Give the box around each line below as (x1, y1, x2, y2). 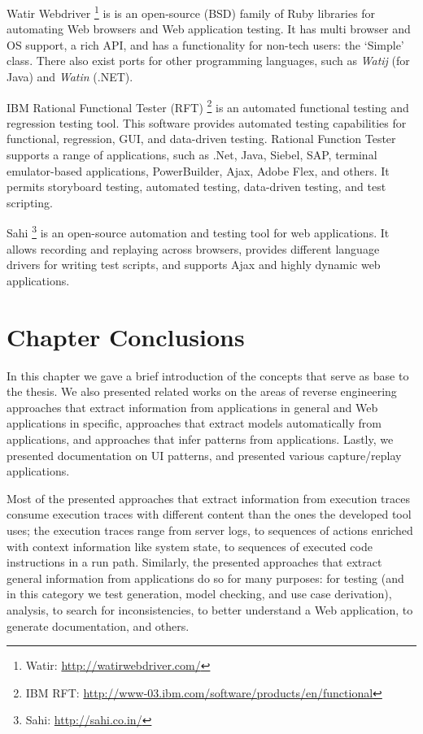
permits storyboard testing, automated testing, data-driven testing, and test (7, 178, 386, 195)
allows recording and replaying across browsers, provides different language (7, 240, 380, 257)
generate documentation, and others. (7, 617, 190, 634)
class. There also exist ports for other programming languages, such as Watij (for (7, 52, 410, 69)
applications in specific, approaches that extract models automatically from (7, 415, 382, 432)
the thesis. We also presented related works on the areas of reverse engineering (7, 383, 397, 400)
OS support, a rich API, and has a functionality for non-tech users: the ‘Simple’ (7, 36, 404, 53)
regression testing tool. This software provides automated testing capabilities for (7, 114, 407, 131)
